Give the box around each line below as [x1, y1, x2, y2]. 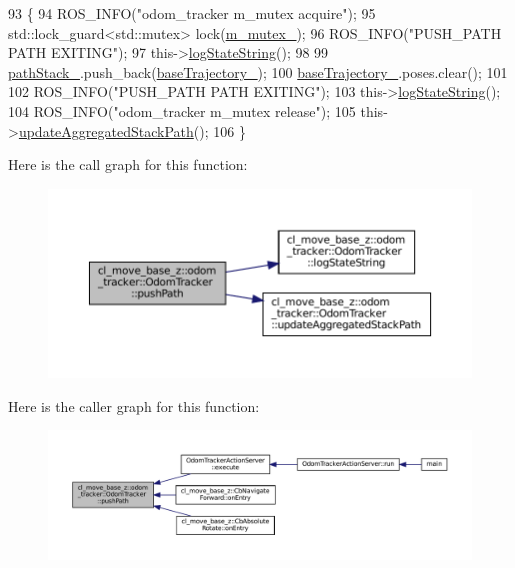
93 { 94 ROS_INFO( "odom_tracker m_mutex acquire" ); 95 [8, 3, 376, 23]
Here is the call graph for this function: [8, 154, 248, 175]
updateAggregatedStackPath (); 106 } [18, 120, 246, 141]
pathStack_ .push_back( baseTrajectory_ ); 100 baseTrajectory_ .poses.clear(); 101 [8, 61, 508, 82]
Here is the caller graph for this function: [8, 395, 260, 416]
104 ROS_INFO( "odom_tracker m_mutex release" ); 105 [8, 100, 356, 121]
